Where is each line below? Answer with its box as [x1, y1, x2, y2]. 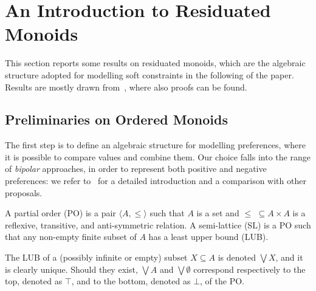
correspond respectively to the [193, 262, 306, 275]
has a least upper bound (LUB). [148, 230, 269, 243]
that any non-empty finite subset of [5, 230, 137, 243]
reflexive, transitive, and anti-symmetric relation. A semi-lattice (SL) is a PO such [5, 218, 311, 231]
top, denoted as [5, 275, 63, 287]
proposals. [5, 186, 43, 199]
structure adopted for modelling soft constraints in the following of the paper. [5, 68, 294, 81]
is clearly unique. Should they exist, [5, 262, 138, 275]
